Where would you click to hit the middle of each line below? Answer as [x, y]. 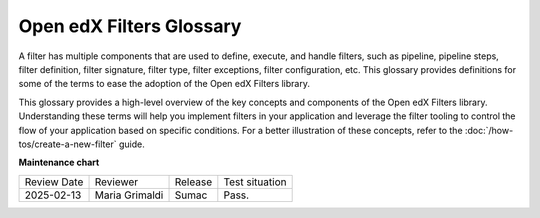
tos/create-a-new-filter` [67, 144]
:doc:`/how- [489, 130]
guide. [131, 144]
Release [193, 182]
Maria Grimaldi [129, 195]
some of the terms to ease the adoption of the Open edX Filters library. [164, 84]
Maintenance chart [59, 162]
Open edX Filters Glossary [130, 26]
